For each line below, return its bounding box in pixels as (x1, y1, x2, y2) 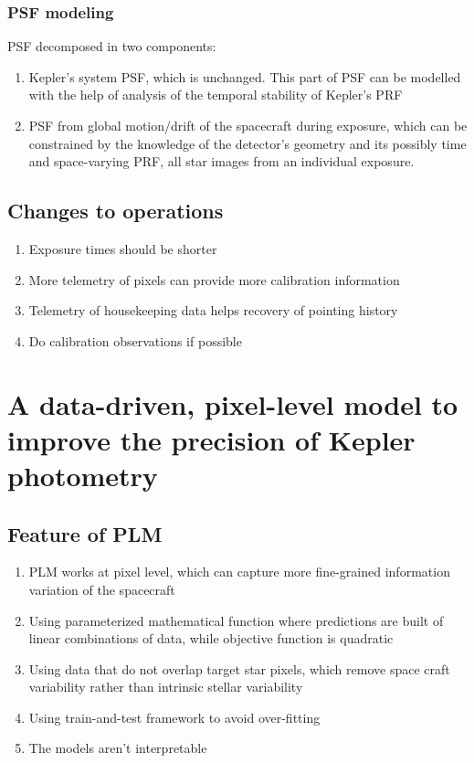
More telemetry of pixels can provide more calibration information (28, 270, 400, 289)
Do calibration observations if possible (28, 331, 242, 350)
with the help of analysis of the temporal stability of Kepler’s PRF (28, 85, 403, 104)
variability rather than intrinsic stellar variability (28, 677, 303, 696)
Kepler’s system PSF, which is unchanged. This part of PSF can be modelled (28, 67, 461, 86)
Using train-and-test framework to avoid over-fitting (28, 707, 321, 726)
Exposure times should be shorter (28, 238, 217, 258)
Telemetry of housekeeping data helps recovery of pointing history (28, 301, 398, 320)
